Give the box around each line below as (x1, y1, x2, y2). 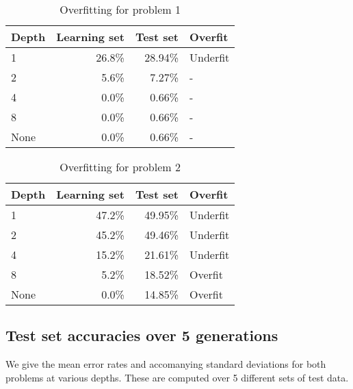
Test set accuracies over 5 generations (5, 325, 278, 346)
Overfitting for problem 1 (60, 1, 181, 17)
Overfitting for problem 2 (60, 159, 181, 175)
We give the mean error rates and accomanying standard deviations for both (5, 357, 326, 371)
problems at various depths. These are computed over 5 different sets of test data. (5, 370, 349, 384)
